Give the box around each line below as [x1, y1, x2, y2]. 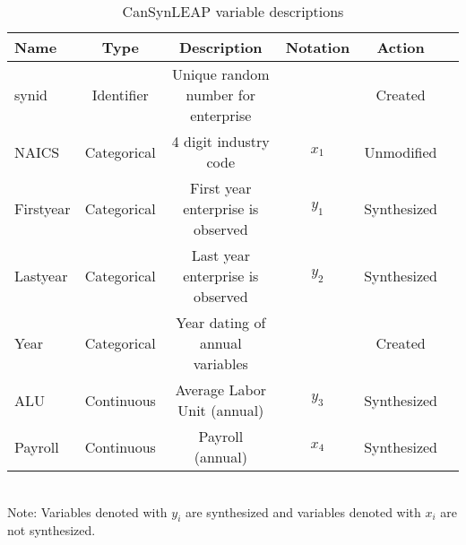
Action [376, 37, 425, 57]
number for [186, 84, 256, 105]
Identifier [91, 84, 149, 105]
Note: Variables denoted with [7, 502, 168, 521]
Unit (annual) [177, 400, 264, 420]
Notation [285, 37, 350, 57]
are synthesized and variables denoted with [186, 502, 421, 521]
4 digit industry [171, 131, 270, 151]
